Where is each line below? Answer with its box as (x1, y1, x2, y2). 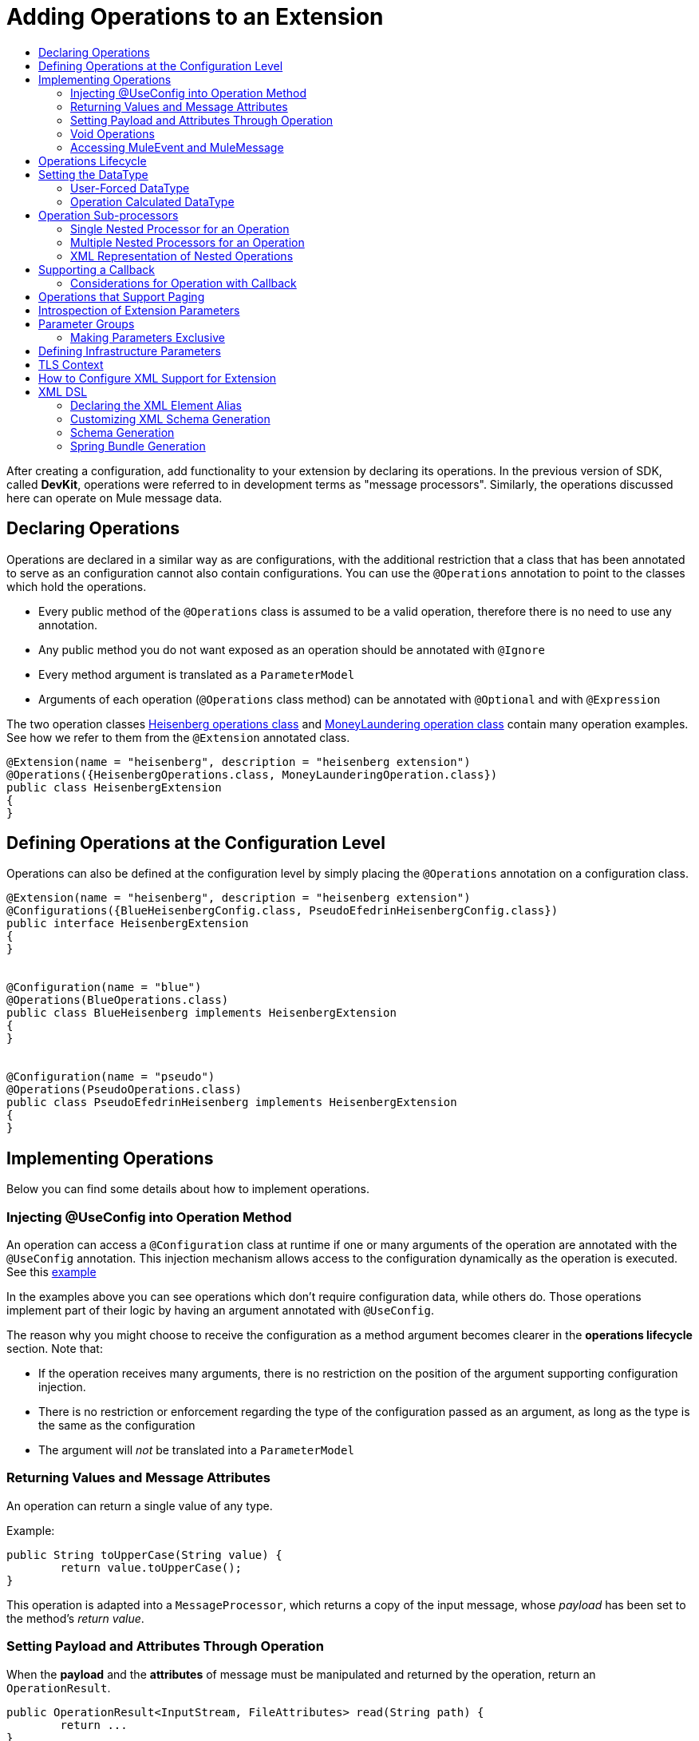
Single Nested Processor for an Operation (70, 221, 290, 236)
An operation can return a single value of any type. (6, 1498, 273, 1513)
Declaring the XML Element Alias (70, 398, 242, 412)
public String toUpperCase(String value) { (6, 1548, 282, 1561)
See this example (6, 1265, 97, 1279)
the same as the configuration (38, 1418, 195, 1433)
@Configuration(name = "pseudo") (6, 1070, 215, 1084)
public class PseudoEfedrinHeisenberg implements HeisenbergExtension (6, 1096, 457, 1109)
